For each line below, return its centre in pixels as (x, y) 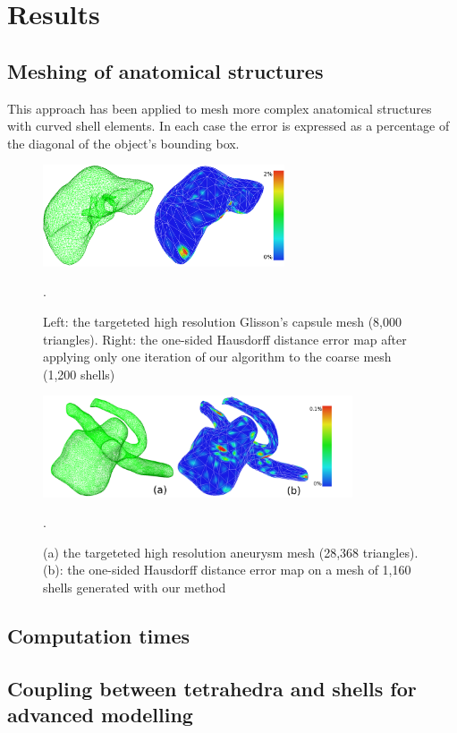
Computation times (99, 636)
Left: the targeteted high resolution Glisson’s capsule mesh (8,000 (222, 321)
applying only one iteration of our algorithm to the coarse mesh (217, 357)
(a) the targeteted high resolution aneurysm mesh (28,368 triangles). (231, 552)
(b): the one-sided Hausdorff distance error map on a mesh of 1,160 (227, 570)
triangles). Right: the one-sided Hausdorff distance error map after (225, 339)
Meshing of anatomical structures (165, 70)
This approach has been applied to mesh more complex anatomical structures (220, 108)
